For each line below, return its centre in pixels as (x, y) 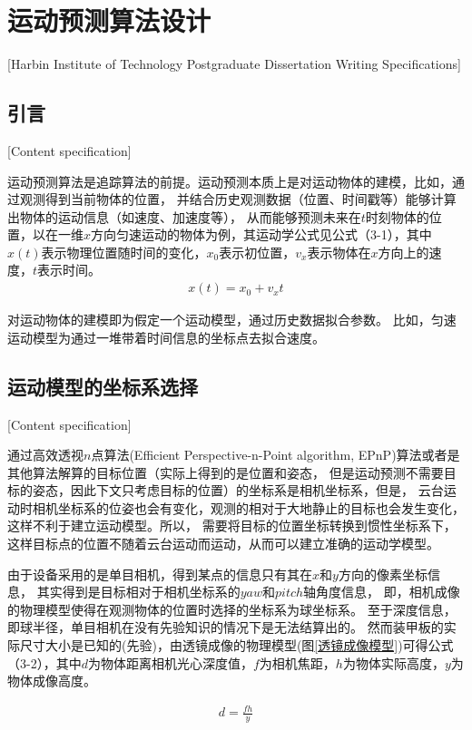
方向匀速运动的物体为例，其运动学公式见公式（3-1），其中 (261, 234)
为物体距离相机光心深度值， (170, 662)
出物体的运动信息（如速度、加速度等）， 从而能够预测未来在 (184, 216)
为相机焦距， (297, 662)
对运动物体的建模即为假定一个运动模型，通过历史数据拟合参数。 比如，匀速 (232, 320)
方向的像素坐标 (383, 574)
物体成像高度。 (52, 681)
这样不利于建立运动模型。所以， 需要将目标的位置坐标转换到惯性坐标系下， (232, 526)
